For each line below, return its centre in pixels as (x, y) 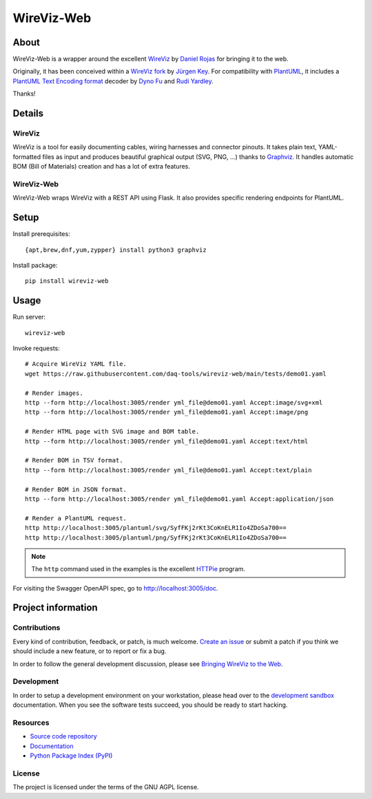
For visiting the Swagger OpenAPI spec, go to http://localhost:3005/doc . (115, 588)
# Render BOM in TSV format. (74, 460)
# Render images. (54, 393)
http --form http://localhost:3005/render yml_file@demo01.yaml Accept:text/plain (168, 470)
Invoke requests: (36, 348)
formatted (27, 157)
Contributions (37, 628)
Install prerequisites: (41, 234)
